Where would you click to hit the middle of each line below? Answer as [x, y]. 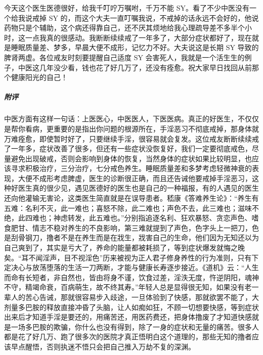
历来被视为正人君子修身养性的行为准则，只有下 [181, 257]
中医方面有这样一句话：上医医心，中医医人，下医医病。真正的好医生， [121, 119]
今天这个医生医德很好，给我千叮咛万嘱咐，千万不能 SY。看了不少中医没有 [127, 8]
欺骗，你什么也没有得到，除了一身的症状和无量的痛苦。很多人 [156, 326]
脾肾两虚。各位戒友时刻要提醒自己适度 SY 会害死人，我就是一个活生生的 [124, 57]
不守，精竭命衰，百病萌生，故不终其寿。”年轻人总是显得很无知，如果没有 [124, 287]
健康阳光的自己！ [39, 77]
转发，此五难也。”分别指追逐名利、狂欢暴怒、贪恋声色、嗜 [163, 218]
